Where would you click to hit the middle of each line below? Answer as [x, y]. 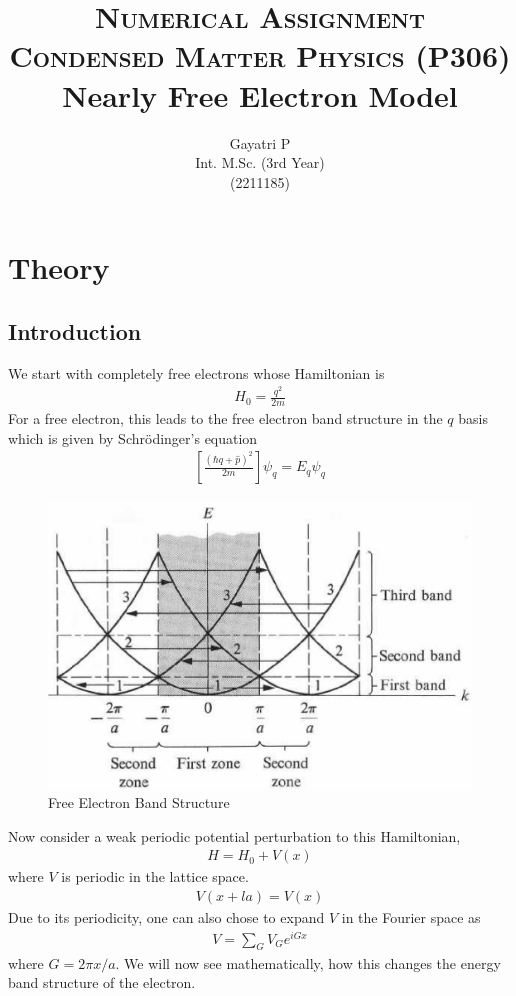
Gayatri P [260, 142]
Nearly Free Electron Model [260, 94]
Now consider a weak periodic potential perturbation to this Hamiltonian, [234, 835]
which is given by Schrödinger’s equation [133, 437]
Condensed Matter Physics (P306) [260, 55]
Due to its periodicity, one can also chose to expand [166, 917]
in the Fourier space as [411, 917]
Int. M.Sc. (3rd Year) [260, 162]
